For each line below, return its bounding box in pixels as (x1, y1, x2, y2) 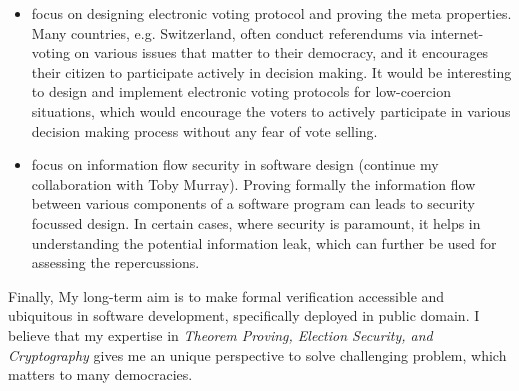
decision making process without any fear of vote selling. (31, 120, 378, 141)
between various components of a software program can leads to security (31, 193, 475, 214)
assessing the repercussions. (31, 252, 200, 273)
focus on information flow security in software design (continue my (31, 154, 439, 175)
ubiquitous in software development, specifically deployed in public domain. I (8, 305, 480, 326)
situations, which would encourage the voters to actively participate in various (31, 100, 511, 121)
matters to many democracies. (8, 364, 193, 385)
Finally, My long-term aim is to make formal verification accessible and (8, 285, 445, 306)
